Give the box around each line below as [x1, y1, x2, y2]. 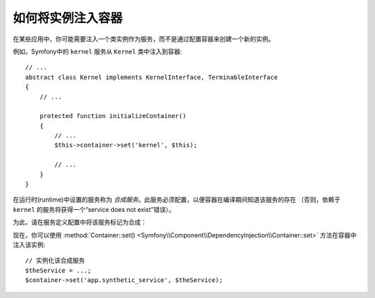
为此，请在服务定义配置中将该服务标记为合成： [12, 218, 147, 226]
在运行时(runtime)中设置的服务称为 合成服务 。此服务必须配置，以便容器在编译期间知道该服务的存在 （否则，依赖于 [12, 195, 341, 204]
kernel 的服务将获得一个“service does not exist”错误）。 [12, 205, 175, 213]
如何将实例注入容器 [12, 10, 123, 26]
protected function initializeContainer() [39, 112, 187, 120]
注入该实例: [12, 240, 46, 249]
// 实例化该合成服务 [25, 257, 85, 265]
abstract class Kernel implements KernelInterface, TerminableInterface [25, 73, 278, 81]
